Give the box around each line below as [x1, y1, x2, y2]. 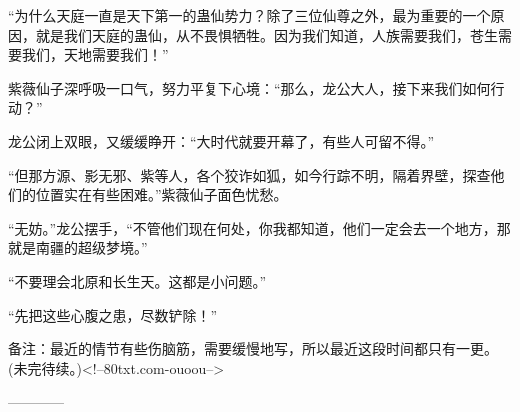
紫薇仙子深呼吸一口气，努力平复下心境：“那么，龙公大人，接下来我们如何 [8, 77, 491, 98]
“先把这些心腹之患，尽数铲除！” [8, 304, 218, 325]
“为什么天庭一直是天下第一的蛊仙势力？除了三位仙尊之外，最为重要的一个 [8, 5, 491, 25]
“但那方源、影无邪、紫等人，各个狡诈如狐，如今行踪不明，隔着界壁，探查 [8, 164, 491, 185]
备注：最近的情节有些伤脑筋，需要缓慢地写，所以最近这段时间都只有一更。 [8, 338, 498, 359]
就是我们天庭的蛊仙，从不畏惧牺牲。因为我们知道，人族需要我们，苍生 [35, 24, 498, 45]
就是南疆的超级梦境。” [8, 237, 148, 258]
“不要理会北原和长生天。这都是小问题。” [8, 270, 267, 291]
